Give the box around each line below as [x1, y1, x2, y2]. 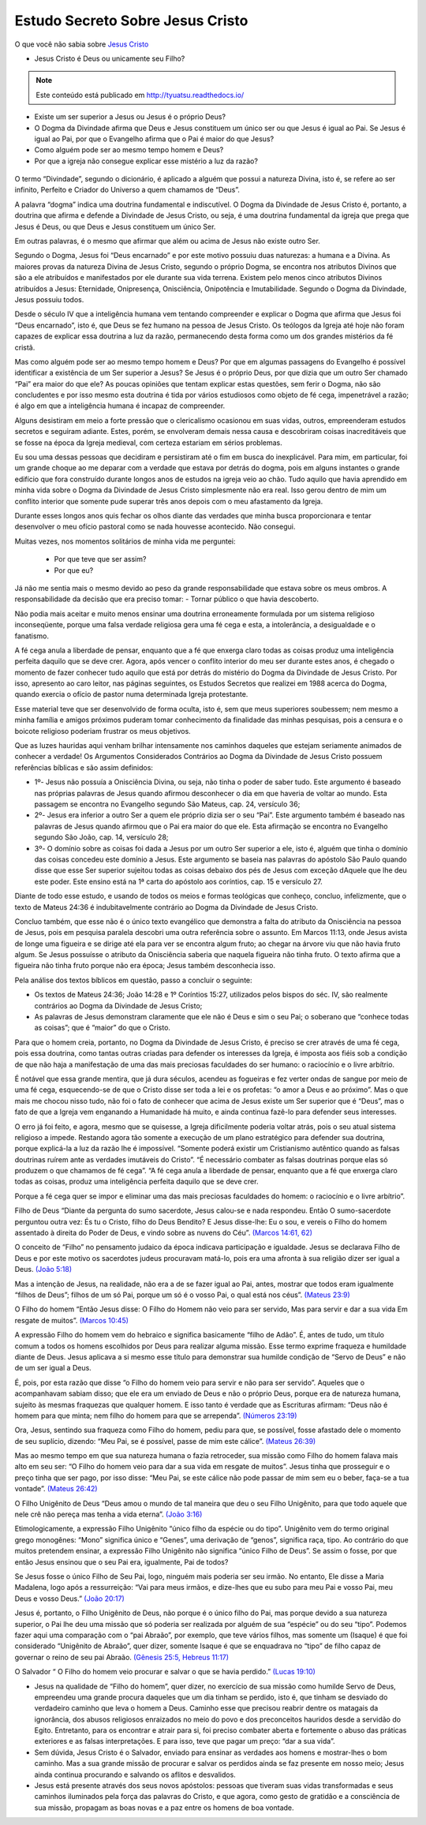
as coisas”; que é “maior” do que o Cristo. [34, 1023, 171, 1033]
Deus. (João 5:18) [14, 1265, 73, 1274]
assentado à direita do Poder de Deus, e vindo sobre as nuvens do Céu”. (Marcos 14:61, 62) [14, 1228, 313, 1238]
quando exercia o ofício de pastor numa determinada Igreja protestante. [14, 690, 248, 699]
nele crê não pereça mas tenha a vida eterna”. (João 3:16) [14, 1509, 203, 1519]
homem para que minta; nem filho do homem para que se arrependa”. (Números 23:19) [14, 1411, 297, 1420]
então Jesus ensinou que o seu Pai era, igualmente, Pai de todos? [14, 1557, 229, 1566]
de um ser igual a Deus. [14, 1363, 92, 1373]
